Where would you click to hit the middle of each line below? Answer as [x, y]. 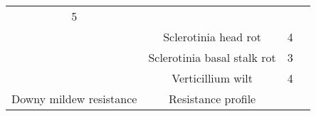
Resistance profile [212, 99]
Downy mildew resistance [74, 99]
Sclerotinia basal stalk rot [212, 57]
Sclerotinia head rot [212, 37]
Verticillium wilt [212, 78]
